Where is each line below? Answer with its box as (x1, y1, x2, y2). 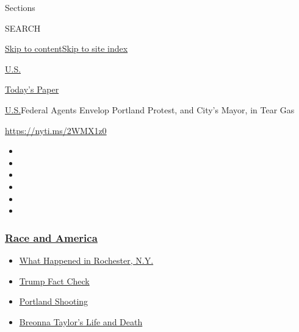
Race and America (5, 230, 98, 245)
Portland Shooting (19, 295, 88, 308)
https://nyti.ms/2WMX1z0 (5, 124, 107, 136)
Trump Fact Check (19, 274, 90, 287)
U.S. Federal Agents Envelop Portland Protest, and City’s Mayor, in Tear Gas (5, 103, 295, 116)
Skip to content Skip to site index (5, 42, 128, 55)
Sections (5, 1, 35, 13)
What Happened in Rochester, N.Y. (19, 253, 154, 266)
